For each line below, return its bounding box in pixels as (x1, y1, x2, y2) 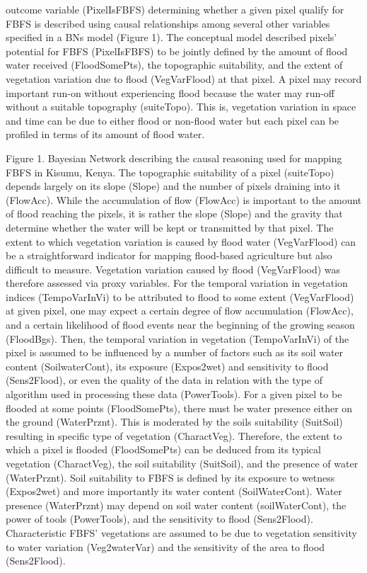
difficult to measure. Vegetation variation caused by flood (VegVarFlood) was (6, 261, 341, 276)
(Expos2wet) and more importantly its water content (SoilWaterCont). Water (6, 484, 342, 499)
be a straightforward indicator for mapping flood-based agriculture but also (6, 248, 332, 263)
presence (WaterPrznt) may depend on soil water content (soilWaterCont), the (6, 497, 346, 512)
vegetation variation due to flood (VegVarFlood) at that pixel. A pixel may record (6, 71, 362, 86)
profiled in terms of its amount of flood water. (6, 127, 205, 142)
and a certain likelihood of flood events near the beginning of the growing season (6, 317, 355, 332)
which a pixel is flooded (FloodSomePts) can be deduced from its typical (6, 442, 321, 457)
